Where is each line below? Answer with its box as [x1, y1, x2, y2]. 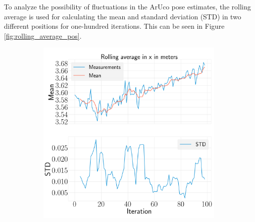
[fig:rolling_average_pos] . [4, 30, 82, 41]
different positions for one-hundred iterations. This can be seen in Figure [4, 21, 225, 31]
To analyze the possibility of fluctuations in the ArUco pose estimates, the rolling [4, 1, 251, 11]
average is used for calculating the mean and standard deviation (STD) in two [4, 11, 241, 21]
